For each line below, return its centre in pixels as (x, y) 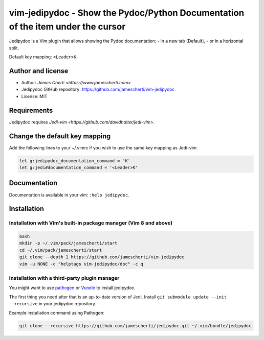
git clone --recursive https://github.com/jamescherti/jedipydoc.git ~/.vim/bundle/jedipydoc (135, 326)
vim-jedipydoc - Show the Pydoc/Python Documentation (127, 13)
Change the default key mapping (60, 136)
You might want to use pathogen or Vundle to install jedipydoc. (72, 288)
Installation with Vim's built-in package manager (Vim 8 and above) (91, 223)
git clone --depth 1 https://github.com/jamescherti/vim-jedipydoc (102, 257)
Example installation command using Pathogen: (57, 313)
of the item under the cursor (67, 26)
